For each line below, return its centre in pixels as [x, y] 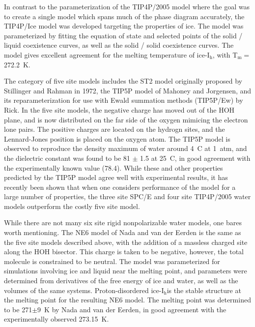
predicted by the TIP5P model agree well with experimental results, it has [116, 177]
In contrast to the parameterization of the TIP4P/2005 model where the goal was [127, 6]
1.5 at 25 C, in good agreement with [195, 158]
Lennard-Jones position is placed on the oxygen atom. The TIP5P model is [117, 138]
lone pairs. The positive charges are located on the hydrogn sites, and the [114, 129]
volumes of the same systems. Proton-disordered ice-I [84, 290]
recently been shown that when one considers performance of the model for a [120, 187]
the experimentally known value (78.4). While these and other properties [113, 167]
